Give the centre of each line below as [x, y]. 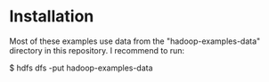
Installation [52, 16]
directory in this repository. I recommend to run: [97, 50]
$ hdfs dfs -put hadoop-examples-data [81, 68]
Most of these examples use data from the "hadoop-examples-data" [135, 41]
